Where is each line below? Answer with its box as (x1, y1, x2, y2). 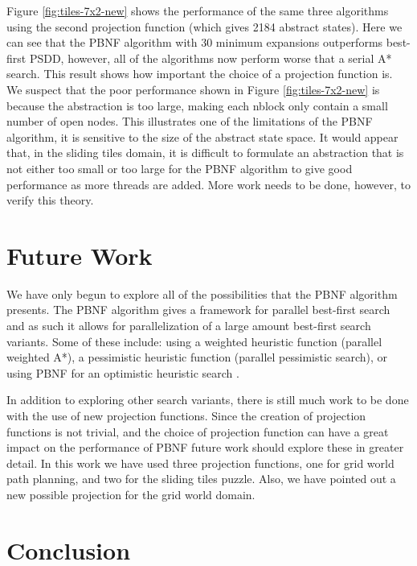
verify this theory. (6, 192, 94, 209)
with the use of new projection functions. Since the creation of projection (6, 407, 366, 423)
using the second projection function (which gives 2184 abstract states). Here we (6, 18, 403, 35)
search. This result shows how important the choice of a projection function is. (6, 65, 393, 82)
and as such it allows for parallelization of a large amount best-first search (6, 317, 371, 334)
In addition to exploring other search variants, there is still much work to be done (6, 391, 409, 408)
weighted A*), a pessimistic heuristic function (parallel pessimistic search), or (6, 349, 388, 366)
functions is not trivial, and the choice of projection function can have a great (6, 423, 389, 440)
